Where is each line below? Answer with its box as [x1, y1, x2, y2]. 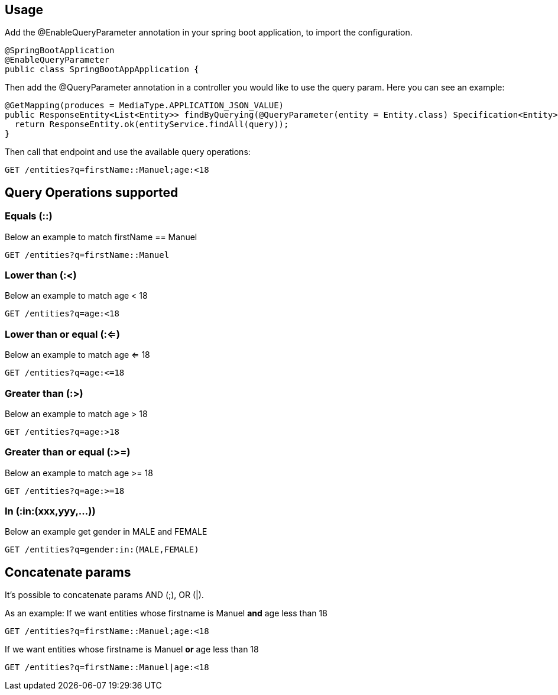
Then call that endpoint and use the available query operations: [5, 147, 251, 157]
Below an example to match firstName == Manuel [5, 231, 197, 242]
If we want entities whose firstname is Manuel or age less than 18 [5, 644, 259, 655]
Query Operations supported [5, 185, 179, 200]
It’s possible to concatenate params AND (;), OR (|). [5, 590, 204, 600]
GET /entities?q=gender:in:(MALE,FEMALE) [5, 545, 199, 555]
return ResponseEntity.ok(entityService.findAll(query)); [14, 119, 289, 130]
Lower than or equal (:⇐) [5, 328, 120, 340]
